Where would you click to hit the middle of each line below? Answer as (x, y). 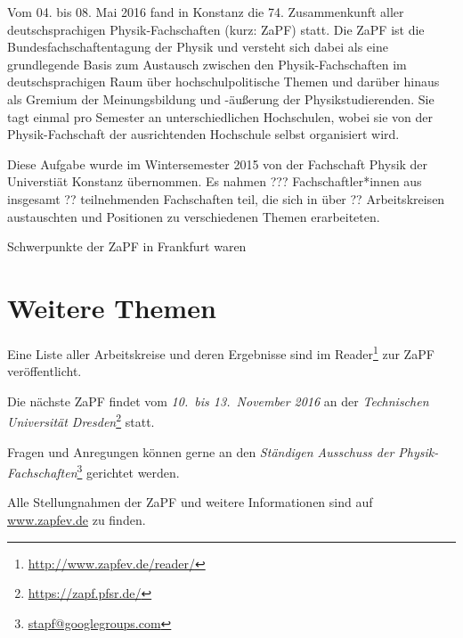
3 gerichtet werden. (128, 471)
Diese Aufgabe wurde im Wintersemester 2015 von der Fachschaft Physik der (218, 164)
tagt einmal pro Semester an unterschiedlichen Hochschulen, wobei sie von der (220, 116)
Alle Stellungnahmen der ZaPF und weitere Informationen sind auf (190, 502)
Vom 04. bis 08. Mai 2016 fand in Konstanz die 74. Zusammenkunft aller (206, 12)
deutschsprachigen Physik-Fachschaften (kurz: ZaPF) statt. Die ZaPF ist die (216, 29)
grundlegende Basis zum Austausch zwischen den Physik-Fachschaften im (207, 64)
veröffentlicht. (45, 371)
